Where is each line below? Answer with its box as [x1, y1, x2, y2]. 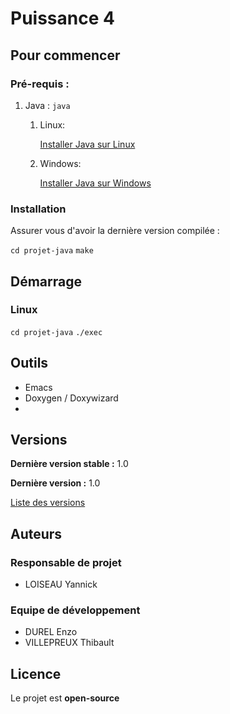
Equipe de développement [10, 603, 141, 617]
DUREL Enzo [24, 626, 78, 638]
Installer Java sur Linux [39, 138, 136, 150]
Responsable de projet [10, 555, 122, 569]
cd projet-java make [10, 246, 94, 256]
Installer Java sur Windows [39, 177, 152, 189]
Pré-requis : [10, 77, 70, 91]
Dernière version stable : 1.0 [10, 458, 129, 470]
